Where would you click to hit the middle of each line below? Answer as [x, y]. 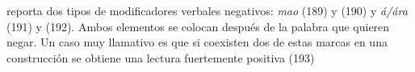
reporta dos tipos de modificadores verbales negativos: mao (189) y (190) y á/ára [207, 10]
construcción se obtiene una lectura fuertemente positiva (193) [161, 57]
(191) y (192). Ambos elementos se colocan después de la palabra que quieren [198, 26]
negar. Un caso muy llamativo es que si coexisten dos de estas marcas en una [197, 42]
